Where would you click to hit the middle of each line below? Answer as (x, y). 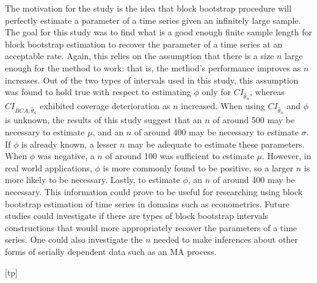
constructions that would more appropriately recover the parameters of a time (151, 227)
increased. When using (223, 106)
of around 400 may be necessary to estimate (216, 132)
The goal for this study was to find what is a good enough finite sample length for (158, 32)
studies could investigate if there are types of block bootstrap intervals (137, 216)
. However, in (287, 156)
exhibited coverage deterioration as (105, 106)
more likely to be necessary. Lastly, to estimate (93, 180)
